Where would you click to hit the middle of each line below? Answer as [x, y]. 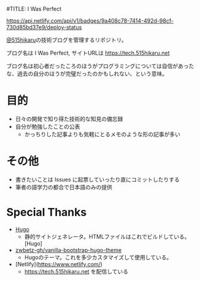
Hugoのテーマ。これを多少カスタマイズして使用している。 [98, 257]
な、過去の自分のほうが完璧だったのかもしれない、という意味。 [87, 74]
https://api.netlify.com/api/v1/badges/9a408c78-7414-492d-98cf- [90, 21]
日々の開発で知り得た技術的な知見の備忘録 [69, 118]
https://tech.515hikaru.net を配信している [76, 271]
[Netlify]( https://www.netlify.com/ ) [59, 264]
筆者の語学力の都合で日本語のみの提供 [63, 187]
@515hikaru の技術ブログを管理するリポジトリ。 [67, 40]
